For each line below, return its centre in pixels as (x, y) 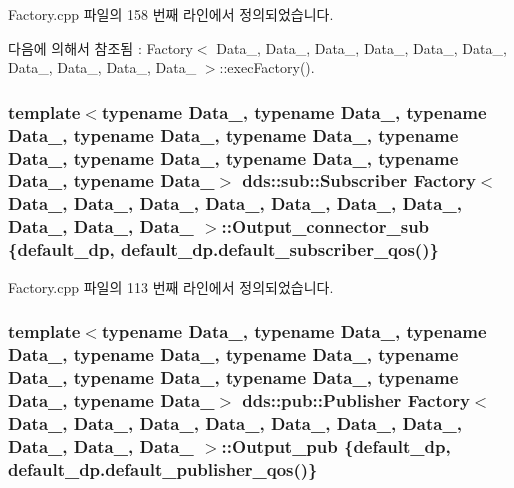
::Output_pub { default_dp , (336, 445)
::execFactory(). (267, 67)
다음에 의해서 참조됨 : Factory (100, 47)
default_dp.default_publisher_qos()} (163, 468)
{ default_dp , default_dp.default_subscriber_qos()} (223, 249)
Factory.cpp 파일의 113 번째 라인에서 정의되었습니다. (171, 286)
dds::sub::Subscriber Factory (359, 180)
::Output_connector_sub (325, 226)
